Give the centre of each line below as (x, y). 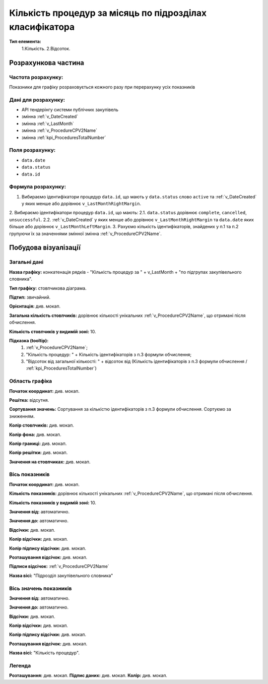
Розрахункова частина (47, 63)
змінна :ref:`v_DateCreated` (50, 117)
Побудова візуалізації (45, 248)
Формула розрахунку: (38, 187)
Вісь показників (29, 475)
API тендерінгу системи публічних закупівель (70, 110)
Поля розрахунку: (32, 150)
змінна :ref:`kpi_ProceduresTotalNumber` (64, 137)
